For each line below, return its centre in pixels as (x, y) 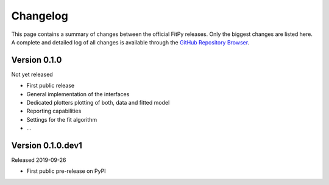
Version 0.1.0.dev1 (47, 145)
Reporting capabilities (54, 111)
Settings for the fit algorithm (62, 119)
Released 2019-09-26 (39, 160)
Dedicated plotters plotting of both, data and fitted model (98, 103)
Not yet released (32, 74)
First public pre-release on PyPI (66, 171)
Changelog (40, 16)
